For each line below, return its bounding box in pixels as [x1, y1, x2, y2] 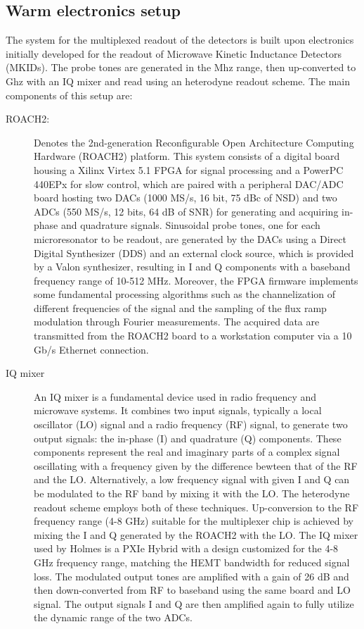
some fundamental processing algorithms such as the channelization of [34, 287, 336, 301]
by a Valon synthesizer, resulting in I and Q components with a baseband [34, 259, 351, 274]
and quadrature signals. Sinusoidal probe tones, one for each [60, 218, 320, 232]
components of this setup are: [6, 87, 133, 102]
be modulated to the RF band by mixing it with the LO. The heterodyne [34, 486, 350, 501]
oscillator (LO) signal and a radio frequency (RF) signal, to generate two [34, 417, 348, 432]
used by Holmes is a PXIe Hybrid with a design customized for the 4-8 [34, 541, 339, 556]
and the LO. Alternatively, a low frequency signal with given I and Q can [34, 472, 350, 487]
